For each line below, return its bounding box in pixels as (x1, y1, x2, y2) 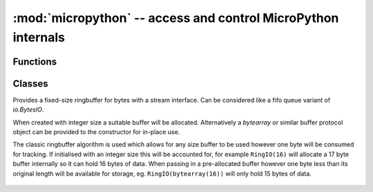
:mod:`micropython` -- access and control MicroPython (12, 10, 339, 25)
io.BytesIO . (12, 105, 44, 114)
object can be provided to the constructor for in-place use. (12, 128, 180, 136)
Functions (12, 56, 57, 67)
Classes (12, 78, 48, 89)
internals (12, 30, 66, 45)
